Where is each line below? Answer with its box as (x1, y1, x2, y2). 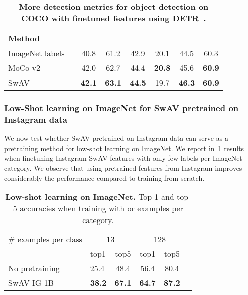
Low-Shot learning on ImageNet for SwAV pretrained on (4, 101, 239, 114)
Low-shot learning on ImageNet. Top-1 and (5, 191, 174, 203)
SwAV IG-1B (8, 277, 54, 289)
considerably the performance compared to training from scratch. (4, 172, 205, 183)
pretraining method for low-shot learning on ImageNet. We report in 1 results (4, 142, 244, 153)
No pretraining (8, 262, 60, 274)
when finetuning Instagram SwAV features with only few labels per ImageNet (4, 153, 242, 163)
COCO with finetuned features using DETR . (21, 12, 206, 24)
